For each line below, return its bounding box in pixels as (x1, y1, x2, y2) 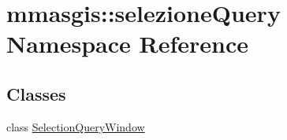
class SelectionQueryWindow (6, 118, 145, 134)
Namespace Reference (6, 28, 248, 60)
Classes (6, 81, 66, 105)
